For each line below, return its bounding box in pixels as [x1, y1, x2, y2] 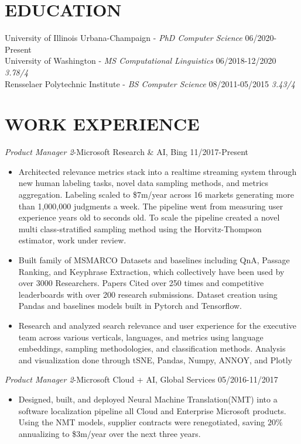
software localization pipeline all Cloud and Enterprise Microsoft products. [18, 404, 286, 417]
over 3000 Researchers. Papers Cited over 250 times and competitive [18, 277, 264, 289]
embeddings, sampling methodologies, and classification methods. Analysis [18, 342, 286, 354]
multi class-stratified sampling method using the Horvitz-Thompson [18, 222, 262, 235]
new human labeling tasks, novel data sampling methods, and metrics [18, 177, 269, 189]
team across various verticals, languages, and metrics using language [18, 331, 264, 343]
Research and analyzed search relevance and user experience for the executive [18, 319, 297, 331]
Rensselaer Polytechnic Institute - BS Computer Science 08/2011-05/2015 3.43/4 [5, 77, 295, 90]
